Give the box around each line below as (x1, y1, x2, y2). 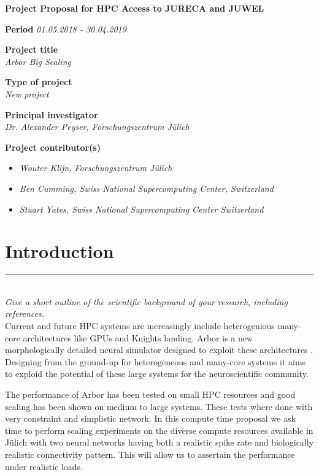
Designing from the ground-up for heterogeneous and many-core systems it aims (5, 355, 306, 368)
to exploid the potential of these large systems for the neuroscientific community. (5, 367, 309, 380)
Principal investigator (5, 108, 98, 121)
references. (5, 307, 45, 320)
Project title (5, 43, 58, 56)
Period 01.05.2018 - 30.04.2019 (5, 22, 126, 35)
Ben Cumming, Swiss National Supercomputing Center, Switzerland (19, 181, 274, 194)
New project (5, 87, 49, 100)
